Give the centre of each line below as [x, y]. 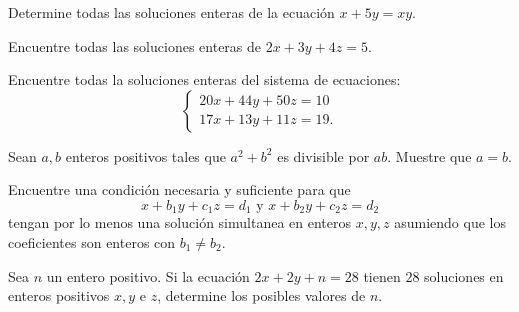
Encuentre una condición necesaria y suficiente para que [179, 189]
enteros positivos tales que [145, 155]
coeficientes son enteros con [92, 242]
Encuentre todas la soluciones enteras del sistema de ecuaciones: [204, 79]
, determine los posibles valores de [261, 295]
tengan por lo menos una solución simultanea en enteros [179, 222]
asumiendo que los [450, 222]
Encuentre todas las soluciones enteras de [135, 45]
